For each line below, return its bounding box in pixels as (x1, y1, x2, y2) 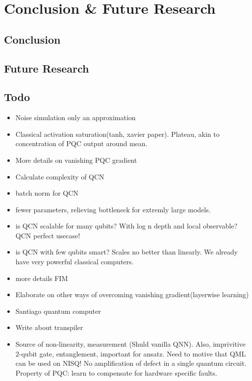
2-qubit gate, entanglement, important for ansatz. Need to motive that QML (15, 348, 246, 358)
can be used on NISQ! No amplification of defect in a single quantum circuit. (15, 358, 247, 368)
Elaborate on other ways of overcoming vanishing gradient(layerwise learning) (15, 289, 249, 300)
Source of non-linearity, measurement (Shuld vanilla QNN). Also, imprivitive (15, 339, 246, 349)
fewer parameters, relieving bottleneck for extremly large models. (15, 204, 211, 214)
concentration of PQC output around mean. (15, 138, 148, 149)
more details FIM (15, 273, 68, 283)
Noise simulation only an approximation (15, 112, 136, 123)
